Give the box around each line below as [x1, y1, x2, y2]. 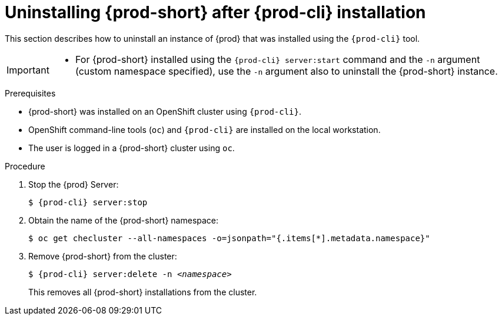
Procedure [5, 161, 45, 171]
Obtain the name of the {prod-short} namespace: [28, 215, 219, 225]
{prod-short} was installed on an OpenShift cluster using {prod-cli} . [28, 106, 302, 116]
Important [6, 64, 49, 76]
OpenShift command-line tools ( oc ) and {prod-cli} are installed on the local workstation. [28, 124, 381, 135]
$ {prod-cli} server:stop [28, 197, 148, 207]
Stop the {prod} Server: [28, 179, 119, 189]
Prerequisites [5, 88, 56, 98]
